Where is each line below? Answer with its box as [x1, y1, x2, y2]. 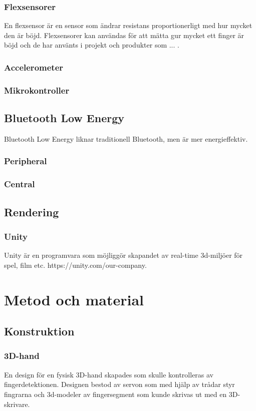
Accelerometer [4, 61, 64, 73]
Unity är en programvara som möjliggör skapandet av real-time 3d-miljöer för [4, 250, 243, 260]
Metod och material [4, 289, 144, 309]
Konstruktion [4, 323, 75, 339]
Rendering [4, 204, 59, 219]
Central [4, 178, 35, 190]
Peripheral [4, 155, 47, 167]
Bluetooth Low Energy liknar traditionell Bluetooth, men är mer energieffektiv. [4, 133, 248, 144]
